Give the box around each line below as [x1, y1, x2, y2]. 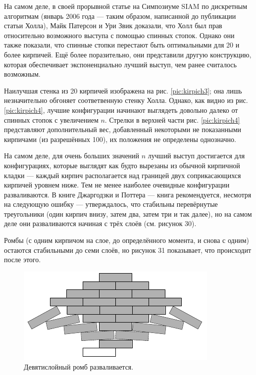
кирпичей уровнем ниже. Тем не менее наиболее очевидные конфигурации [4, 180, 230, 190]
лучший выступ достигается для [148, 150, 245, 161]
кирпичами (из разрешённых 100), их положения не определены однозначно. [4, 134, 236, 144]
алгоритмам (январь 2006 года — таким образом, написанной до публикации [4, 10, 236, 21]
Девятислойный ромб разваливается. [24, 362, 134, 372]
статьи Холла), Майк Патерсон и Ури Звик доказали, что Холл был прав [4, 20, 222, 31]
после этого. [4, 254, 41, 265]
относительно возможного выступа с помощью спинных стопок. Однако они [4, 30, 235, 40]
